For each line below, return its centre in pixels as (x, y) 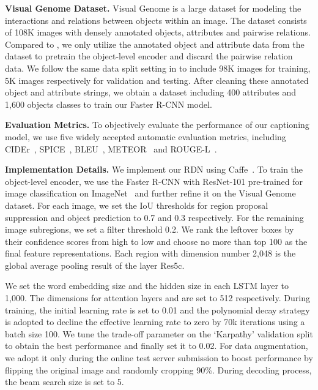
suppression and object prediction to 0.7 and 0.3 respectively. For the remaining (154, 217)
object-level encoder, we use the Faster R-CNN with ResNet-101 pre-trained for (154, 181)
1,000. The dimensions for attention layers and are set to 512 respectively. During (157, 298)
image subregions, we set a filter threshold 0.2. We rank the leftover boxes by (150, 229)
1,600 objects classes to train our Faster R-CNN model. (109, 104)
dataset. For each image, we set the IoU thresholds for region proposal (137, 205)
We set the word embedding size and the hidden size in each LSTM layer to (147, 286)
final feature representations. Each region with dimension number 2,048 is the (150, 253)
